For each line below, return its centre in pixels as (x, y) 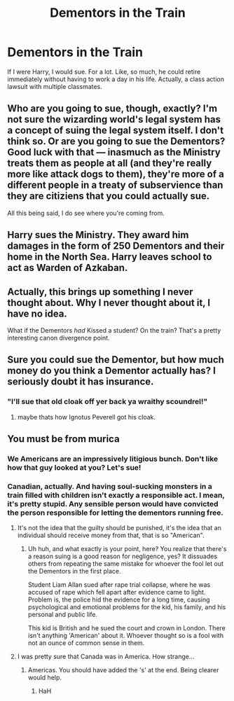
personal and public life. (63, 615)
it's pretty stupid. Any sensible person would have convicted (113, 504)
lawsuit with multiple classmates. (55, 86)
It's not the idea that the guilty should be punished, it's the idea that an (119, 528)
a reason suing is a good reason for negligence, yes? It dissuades (123, 556)
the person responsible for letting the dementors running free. (116, 513)
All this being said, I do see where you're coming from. (86, 213)
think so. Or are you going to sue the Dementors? (116, 141)
